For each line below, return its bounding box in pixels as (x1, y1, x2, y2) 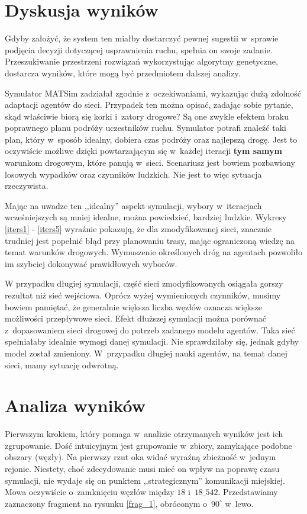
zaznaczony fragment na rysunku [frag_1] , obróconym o (5, 497, 208, 509)
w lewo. (225, 497, 254, 509)
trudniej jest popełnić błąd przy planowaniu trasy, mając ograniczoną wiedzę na (5, 234, 295, 246)
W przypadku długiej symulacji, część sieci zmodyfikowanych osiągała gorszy (5, 277, 283, 290)
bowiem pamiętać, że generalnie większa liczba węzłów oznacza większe (5, 300, 262, 313)
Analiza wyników (5, 393, 146, 417)
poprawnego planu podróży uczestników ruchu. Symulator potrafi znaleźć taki (5, 121, 286, 134)
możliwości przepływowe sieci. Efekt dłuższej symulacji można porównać (5, 312, 266, 325)
